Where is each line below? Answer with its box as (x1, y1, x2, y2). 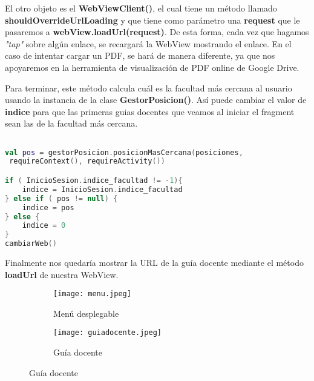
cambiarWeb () (5, 239, 57, 248)
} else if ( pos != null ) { (5, 194, 118, 203)
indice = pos (22, 203, 74, 212)
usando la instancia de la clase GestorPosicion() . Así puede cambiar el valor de (5, 93, 307, 106)
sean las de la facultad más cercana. (5, 117, 138, 130)
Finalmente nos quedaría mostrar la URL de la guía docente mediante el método (5, 256, 304, 268)
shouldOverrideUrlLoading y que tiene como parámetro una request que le (5, 13, 300, 26)
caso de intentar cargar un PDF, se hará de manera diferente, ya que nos (5, 49, 275, 62)
